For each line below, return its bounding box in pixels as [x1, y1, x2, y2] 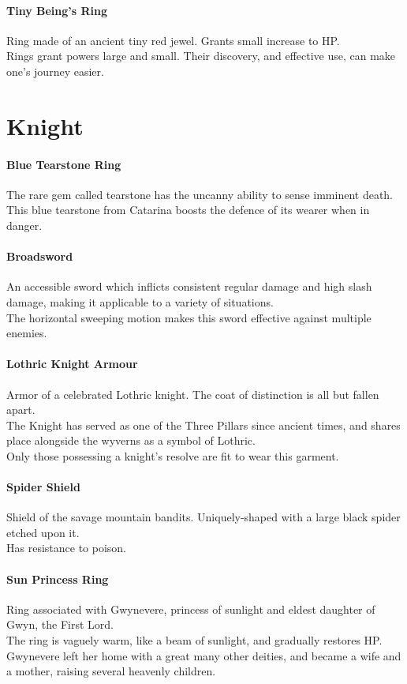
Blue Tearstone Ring [6, 156, 121, 172]
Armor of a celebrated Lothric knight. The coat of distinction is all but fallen [6, 385, 379, 402]
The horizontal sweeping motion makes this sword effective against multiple [6, 309, 372, 325]
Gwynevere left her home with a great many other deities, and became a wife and [6, 647, 401, 663]
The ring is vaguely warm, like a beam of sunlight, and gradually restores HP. [6, 632, 383, 648]
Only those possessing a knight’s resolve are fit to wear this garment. [6, 447, 339, 464]
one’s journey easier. [6, 62, 104, 79]
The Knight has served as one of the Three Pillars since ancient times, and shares [6, 416, 401, 433]
